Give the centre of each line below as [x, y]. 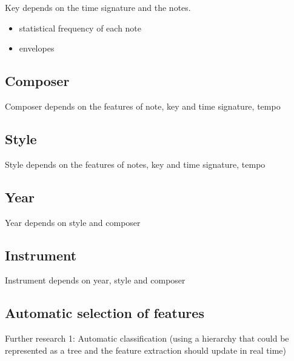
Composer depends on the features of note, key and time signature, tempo [143, 106]
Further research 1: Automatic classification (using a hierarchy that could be [147, 338]
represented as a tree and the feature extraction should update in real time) [146, 350]
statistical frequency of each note [80, 28]
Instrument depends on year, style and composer [95, 280]
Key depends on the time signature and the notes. [98, 7]
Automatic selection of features [105, 313]
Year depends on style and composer [73, 222]
